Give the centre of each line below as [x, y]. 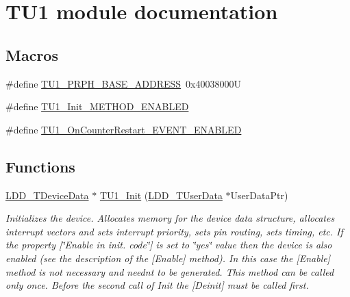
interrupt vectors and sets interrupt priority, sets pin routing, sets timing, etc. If [174, 231]
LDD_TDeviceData [47, 195]
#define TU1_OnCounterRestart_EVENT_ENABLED [124, 129]
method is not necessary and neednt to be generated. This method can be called [170, 271]
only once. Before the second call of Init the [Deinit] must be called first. [157, 285]
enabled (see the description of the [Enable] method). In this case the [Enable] [168, 258]
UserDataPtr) [259, 195]
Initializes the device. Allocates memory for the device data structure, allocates [170, 218]
